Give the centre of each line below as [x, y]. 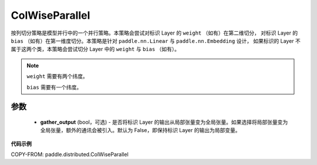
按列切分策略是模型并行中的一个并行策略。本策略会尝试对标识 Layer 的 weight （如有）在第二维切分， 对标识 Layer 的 [154, 33]
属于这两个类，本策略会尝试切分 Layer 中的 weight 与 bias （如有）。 [95, 49]
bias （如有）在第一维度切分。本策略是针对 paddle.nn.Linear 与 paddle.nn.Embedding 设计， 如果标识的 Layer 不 [156, 41]
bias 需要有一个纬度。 [54, 87]
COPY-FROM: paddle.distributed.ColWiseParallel [70, 154]
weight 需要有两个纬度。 [57, 76]
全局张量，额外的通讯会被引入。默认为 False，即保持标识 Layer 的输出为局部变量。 [140, 130]
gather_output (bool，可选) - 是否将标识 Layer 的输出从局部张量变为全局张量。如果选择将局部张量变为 [164, 122]
